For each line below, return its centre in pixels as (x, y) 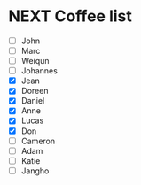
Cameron (38, 141)
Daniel (33, 101)
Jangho (35, 171)
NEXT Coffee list (70, 16)
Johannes (39, 71)
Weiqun (35, 61)
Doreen (35, 91)
